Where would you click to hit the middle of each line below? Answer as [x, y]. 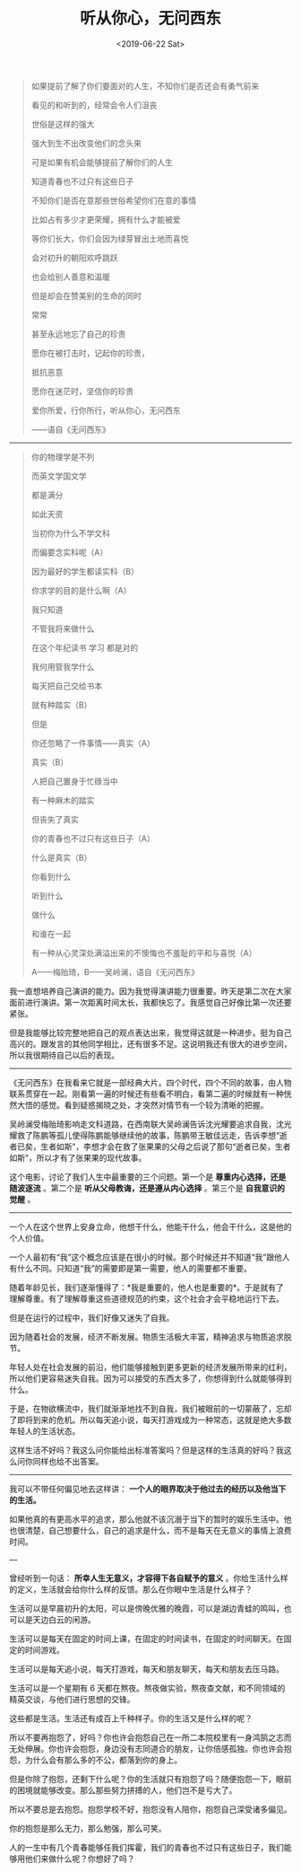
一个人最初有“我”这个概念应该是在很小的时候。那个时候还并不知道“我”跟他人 [150, 1257]
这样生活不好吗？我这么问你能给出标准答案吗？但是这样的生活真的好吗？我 [146, 1450]
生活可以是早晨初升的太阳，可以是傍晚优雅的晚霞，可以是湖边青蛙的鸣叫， [146, 1608]
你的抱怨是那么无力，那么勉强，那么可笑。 [88, 1828]
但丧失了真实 [55, 819]
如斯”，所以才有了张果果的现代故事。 [78, 1157]
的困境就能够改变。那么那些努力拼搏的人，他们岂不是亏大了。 [123, 1790]
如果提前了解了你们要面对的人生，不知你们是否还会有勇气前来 [145, 85]
